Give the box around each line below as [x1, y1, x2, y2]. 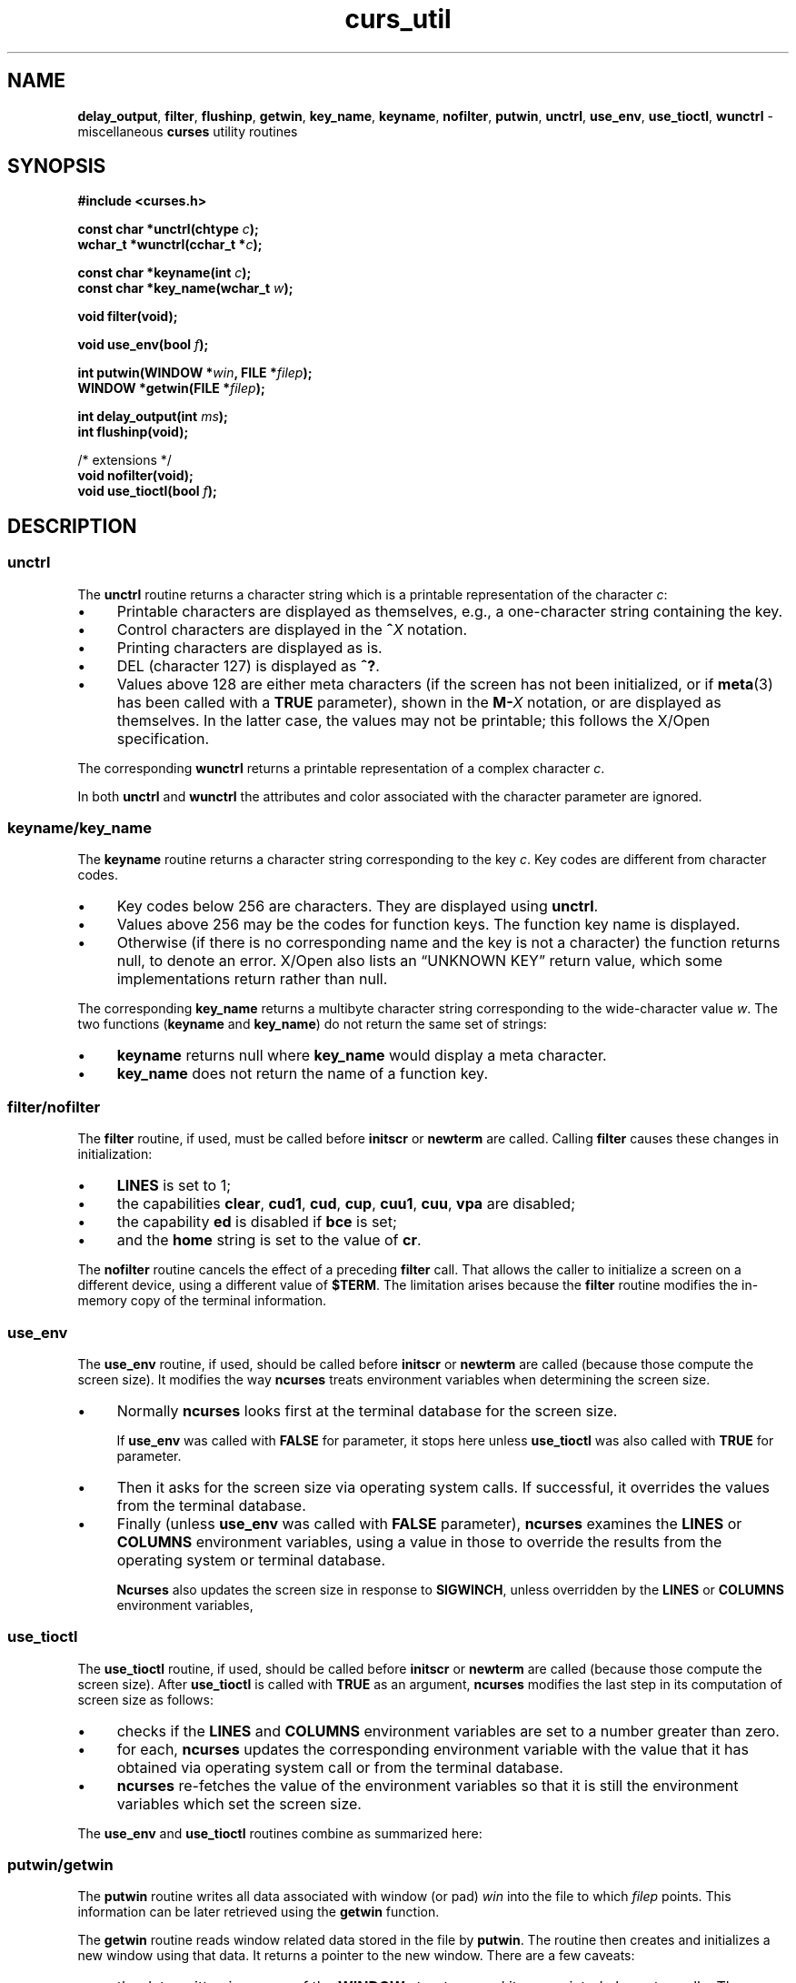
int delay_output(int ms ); [77, 408, 228, 425]
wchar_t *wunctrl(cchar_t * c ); [77, 237, 263, 253]
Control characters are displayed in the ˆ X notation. [116, 619, 468, 639]
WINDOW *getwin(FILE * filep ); [77, 380, 265, 397]
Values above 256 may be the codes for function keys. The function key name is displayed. [116, 915, 741, 934]
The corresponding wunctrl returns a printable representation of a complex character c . [77, 760, 605, 776]
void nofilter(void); [77, 468, 194, 484]
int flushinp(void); [77, 424, 189, 440]
